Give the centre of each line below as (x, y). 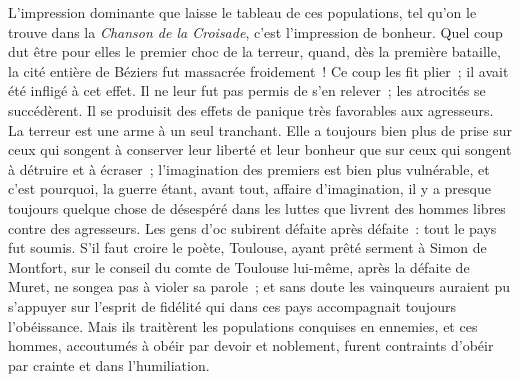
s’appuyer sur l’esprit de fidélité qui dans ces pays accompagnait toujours (232, 305)
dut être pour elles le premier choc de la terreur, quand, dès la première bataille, (254, 51)
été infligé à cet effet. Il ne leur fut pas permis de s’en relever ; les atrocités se (247, 90)
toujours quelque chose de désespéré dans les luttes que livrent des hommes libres (257, 207)
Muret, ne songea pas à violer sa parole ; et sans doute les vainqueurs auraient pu (259, 286)
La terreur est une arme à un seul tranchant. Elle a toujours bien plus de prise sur (260, 129)
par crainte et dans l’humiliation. (109, 364)
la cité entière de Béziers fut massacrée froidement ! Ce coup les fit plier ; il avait (258, 70)
